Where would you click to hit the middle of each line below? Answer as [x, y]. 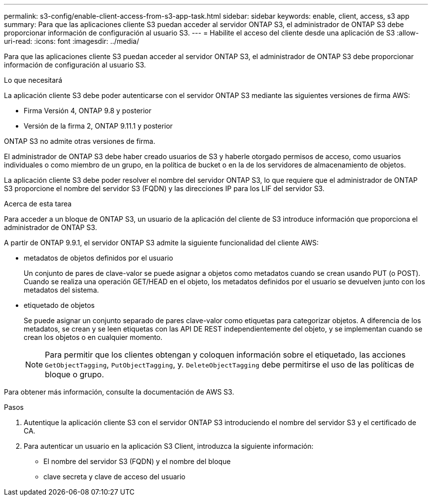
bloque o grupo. [74, 374]
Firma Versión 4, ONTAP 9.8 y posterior [88, 111]
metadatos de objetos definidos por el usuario [98, 258]
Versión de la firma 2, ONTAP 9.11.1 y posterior [98, 126]
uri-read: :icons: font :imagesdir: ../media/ [72, 41]
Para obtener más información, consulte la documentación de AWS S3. [119, 392]
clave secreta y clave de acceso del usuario [114, 477]
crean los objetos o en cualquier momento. [93, 337]
